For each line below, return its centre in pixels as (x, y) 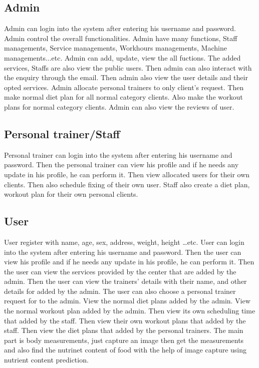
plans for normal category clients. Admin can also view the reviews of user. (119, 106)
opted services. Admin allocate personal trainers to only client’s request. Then (124, 87)
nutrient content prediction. (46, 360)
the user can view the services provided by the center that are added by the (120, 271)
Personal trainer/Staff (62, 133)
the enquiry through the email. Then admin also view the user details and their (126, 77)
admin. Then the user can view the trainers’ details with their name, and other (125, 281)
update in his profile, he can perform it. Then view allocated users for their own (127, 174)
